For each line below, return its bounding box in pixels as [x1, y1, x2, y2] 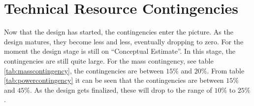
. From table [207, 65, 245, 75]
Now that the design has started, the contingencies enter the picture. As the [4, 27, 233, 37]
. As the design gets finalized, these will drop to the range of [30, 84, 212, 95]
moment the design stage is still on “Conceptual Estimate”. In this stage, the [4, 46, 236, 56]
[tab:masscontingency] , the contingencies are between [4, 65, 164, 75]
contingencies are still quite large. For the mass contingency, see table [4, 55, 214, 66]
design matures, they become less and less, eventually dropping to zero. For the [4, 36, 244, 46]
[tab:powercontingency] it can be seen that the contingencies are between [4, 75, 224, 85]
